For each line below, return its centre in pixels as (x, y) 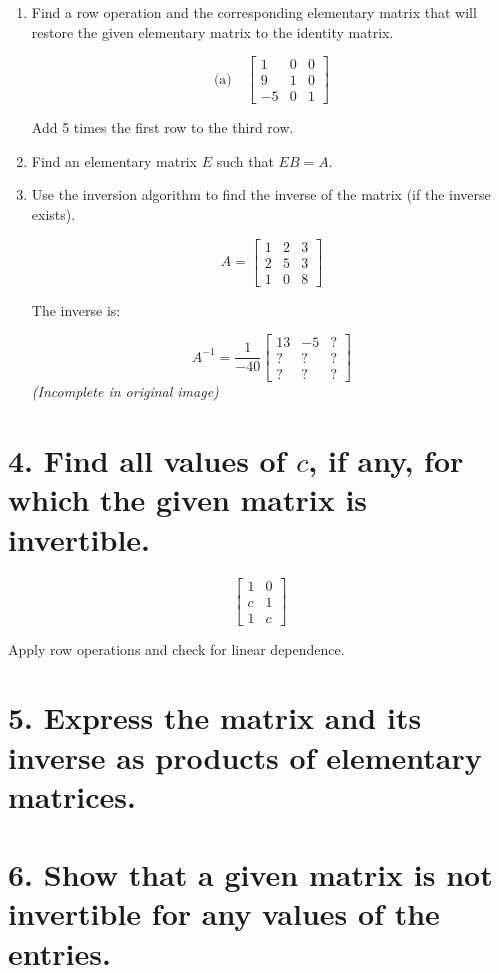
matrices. (72, 795)
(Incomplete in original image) (125, 391)
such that (245, 160)
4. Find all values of (147, 460)
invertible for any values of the (224, 913)
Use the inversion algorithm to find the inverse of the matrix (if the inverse (261, 194)
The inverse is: (76, 309)
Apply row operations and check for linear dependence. (176, 648)
